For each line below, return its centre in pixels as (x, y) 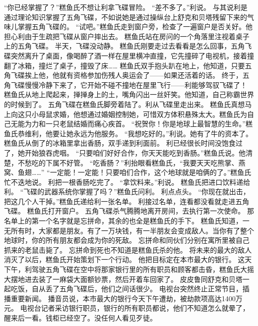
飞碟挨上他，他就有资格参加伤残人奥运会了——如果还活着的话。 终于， (127, 75)
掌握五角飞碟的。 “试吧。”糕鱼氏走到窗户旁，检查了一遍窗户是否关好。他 (135, 27)
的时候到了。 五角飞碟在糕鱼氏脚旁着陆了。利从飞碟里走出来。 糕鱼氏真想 (125, 104)
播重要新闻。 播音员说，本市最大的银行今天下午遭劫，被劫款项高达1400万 (123, 298)
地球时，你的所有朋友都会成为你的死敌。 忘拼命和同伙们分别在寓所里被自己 (127, 240)
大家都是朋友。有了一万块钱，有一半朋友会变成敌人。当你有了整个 (146, 230)
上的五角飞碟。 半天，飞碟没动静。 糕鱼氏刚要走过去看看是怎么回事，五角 (125, 46)
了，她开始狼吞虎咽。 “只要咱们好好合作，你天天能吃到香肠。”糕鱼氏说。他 (125, 152)
